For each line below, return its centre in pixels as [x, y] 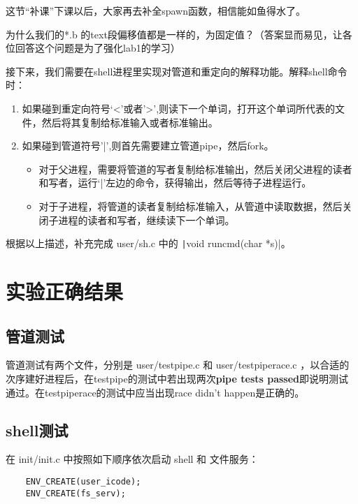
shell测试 [37, 430]
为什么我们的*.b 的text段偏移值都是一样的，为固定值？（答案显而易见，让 [174, 34]
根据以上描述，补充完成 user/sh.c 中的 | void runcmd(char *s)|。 [148, 243]
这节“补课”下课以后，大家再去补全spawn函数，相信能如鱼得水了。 [156, 10]
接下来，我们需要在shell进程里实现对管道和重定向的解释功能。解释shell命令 [177, 71]
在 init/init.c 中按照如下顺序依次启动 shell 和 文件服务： [132, 459]
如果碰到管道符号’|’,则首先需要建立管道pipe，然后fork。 [148, 146]
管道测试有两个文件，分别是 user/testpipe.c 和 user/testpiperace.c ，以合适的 [178, 365]
